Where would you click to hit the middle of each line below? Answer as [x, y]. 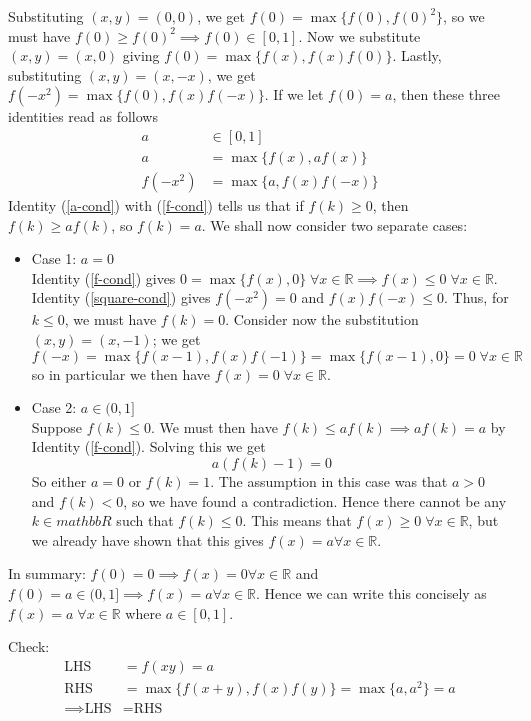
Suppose [57, 426]
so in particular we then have [121, 373]
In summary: [47, 573]
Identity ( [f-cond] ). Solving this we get [148, 446]
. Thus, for [476, 297]
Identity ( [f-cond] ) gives [103, 277]
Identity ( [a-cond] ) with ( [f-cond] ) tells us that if [156, 205]
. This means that [297, 520]
